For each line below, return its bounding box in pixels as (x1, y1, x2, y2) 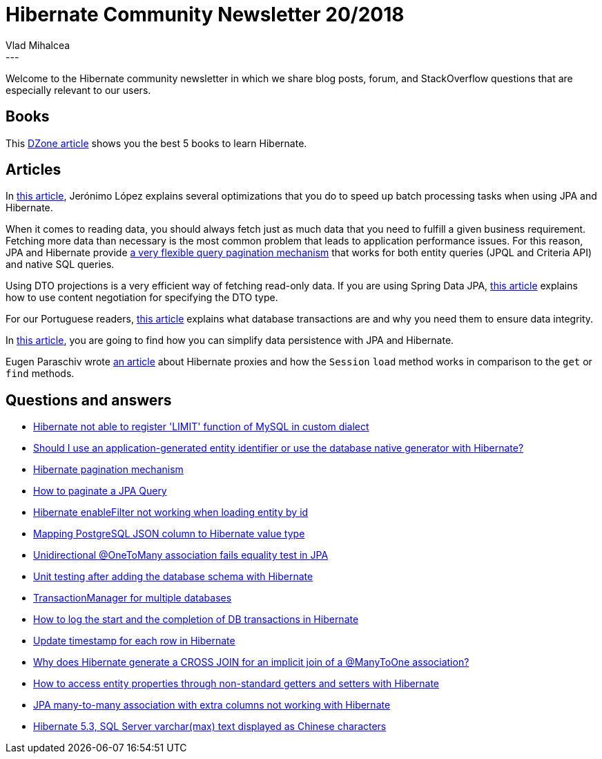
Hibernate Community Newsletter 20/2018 (6, 3, 405, 26)
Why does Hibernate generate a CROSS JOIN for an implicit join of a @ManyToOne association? (33, 656, 469, 669)
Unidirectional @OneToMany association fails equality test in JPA (33, 549, 329, 561)
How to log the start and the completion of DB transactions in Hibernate (33, 613, 359, 626)
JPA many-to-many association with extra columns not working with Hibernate (33, 699, 391, 711)
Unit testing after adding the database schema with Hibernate (33, 570, 313, 583)
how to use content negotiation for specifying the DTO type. (6, 291, 278, 304)
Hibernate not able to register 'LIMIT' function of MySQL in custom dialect (33, 421, 369, 433)
